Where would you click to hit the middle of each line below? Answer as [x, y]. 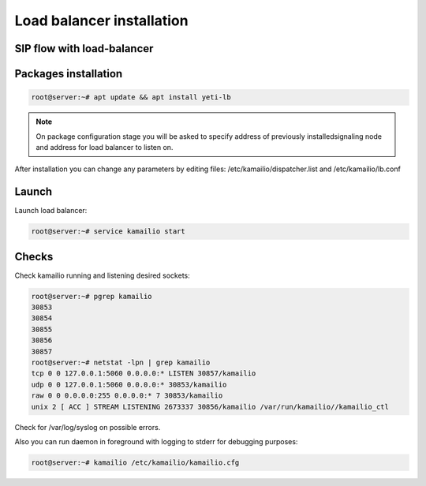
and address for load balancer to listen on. [105, 147]
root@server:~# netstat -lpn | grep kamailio [121, 363]
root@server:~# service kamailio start [108, 232]
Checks [34, 256]
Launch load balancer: [51, 211]
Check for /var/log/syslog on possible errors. [88, 427]
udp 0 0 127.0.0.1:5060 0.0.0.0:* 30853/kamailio [129, 384]
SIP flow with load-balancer [84, 49]
